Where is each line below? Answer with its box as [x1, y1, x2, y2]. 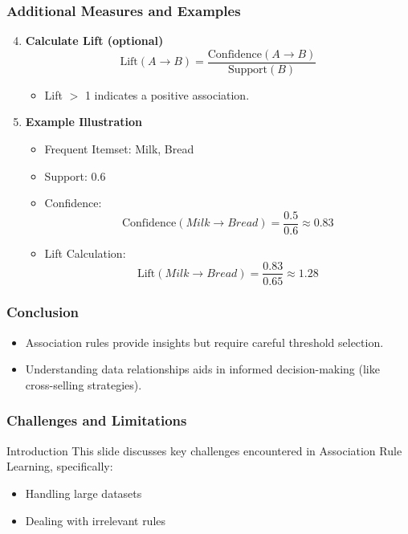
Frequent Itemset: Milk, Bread [44, 141, 194, 157]
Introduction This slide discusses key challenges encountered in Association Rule [6, 442, 402, 459]
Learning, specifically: [6, 458, 113, 475]
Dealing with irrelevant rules [25, 512, 166, 528]
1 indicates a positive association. [84, 86, 250, 103]
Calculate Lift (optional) [25, 32, 164, 49]
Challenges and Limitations [6, 410, 187, 430]
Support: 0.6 [44, 167, 106, 184]
